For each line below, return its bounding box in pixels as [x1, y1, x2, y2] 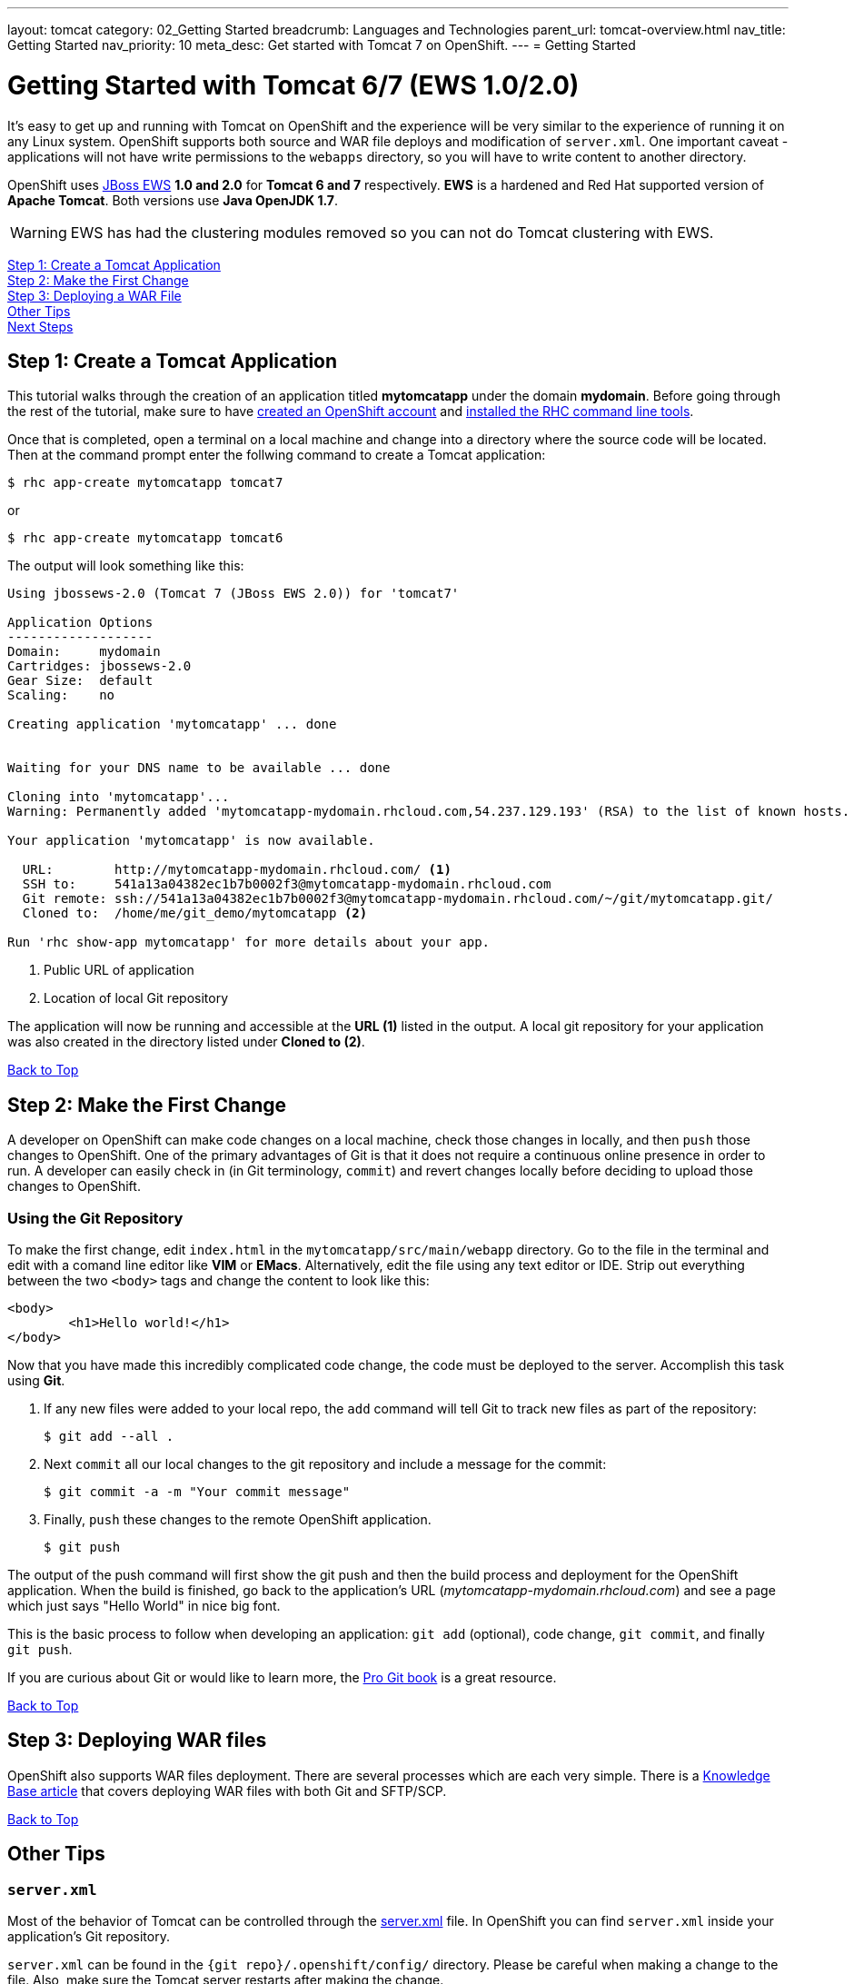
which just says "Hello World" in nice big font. [7, 1597, 281, 1613]
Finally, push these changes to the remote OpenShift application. [44, 1511, 432, 1527]
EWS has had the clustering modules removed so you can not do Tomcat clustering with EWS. [70, 223, 714, 242]
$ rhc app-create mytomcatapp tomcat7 [7, 475, 283, 491]
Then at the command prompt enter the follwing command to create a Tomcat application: [7, 447, 546, 463]
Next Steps [7, 318, 74, 334]
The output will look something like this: [7, 558, 244, 574]
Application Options [7, 615, 154, 630]
